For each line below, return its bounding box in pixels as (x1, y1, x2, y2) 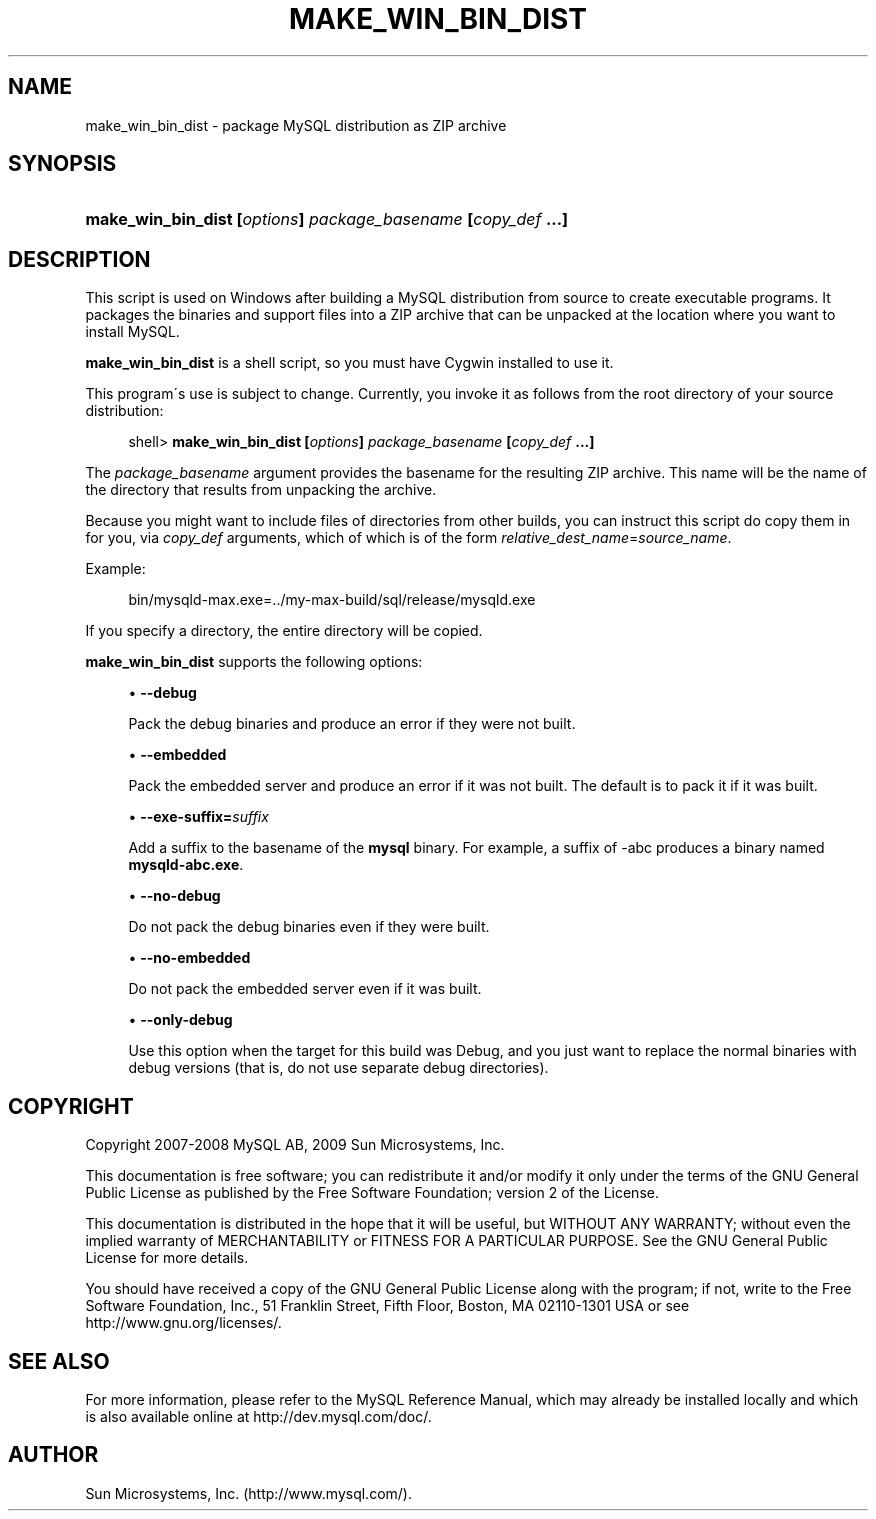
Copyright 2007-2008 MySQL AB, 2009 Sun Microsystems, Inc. (85, 1136, 505, 1154)
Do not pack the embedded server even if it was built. (128, 980, 482, 998)
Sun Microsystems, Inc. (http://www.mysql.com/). (85, 1484, 412, 1502)
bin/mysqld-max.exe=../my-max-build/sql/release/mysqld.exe (128, 591, 536, 609)
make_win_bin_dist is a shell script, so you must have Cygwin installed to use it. (85, 354, 614, 372)
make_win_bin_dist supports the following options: (85, 653, 423, 671)
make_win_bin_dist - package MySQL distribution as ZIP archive (85, 116, 507, 134)
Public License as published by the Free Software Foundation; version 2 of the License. (85, 1184, 659, 1202)
